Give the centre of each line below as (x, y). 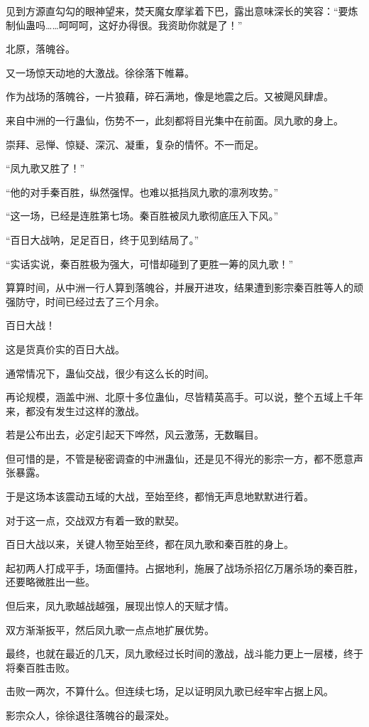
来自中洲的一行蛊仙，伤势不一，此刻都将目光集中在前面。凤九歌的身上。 (175, 120)
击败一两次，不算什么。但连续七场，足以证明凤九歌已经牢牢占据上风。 (170, 691)
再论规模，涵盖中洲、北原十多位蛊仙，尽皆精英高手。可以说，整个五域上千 (180, 397)
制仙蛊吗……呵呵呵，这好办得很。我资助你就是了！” (124, 25)
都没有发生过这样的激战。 (85, 410)
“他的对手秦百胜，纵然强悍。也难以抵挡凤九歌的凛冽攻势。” (142, 192)
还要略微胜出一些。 (50, 582)
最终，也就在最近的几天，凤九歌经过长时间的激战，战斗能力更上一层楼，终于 (184, 653)
